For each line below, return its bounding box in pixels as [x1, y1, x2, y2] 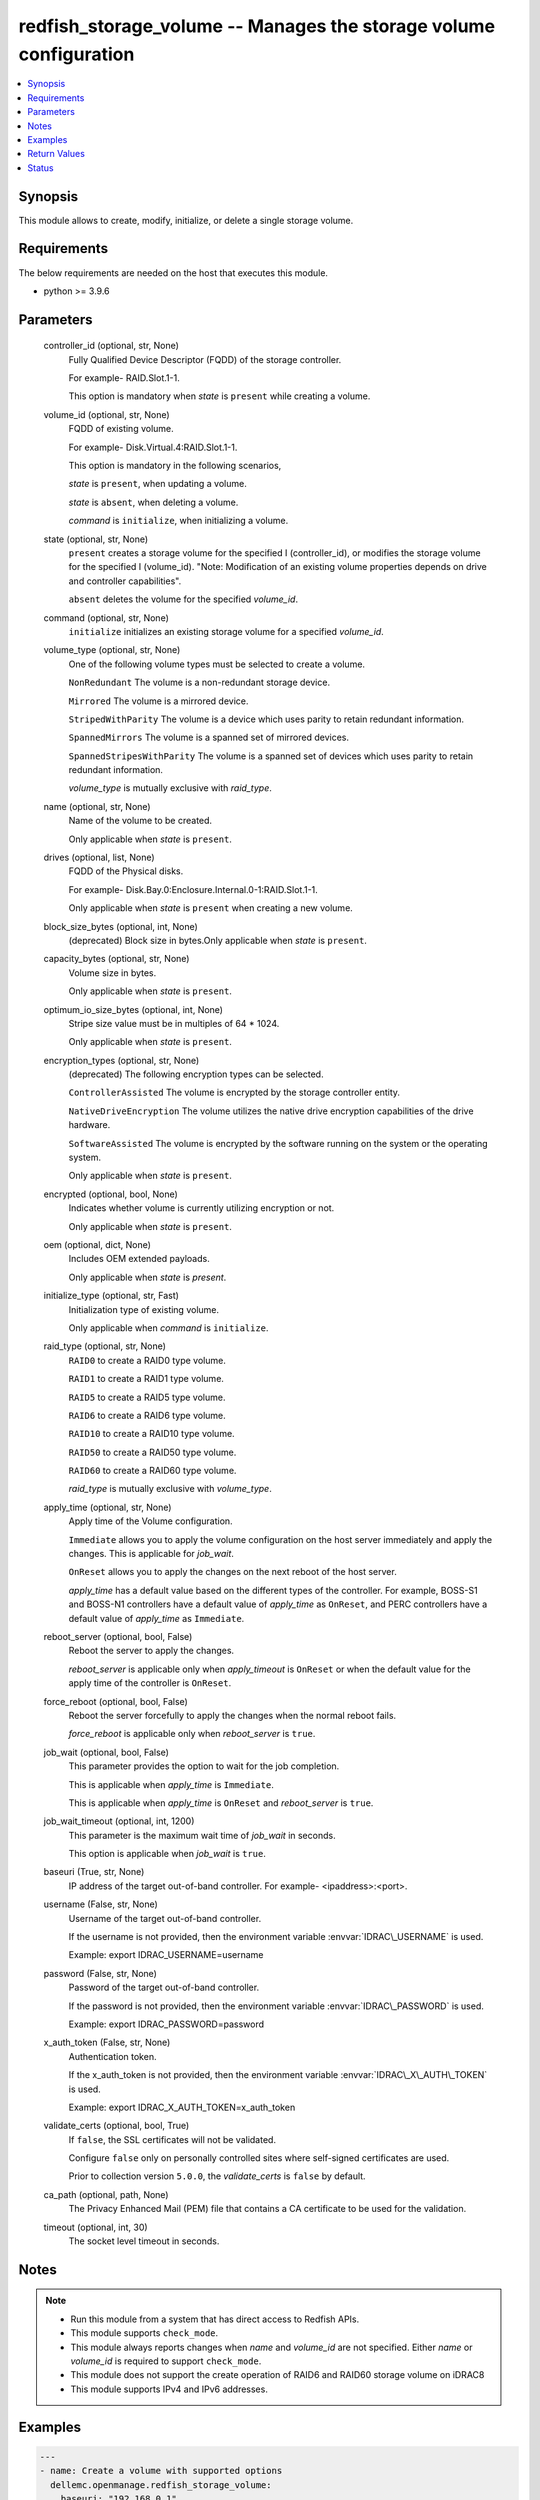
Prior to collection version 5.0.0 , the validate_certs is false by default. [68, 2170, 366, 2182]
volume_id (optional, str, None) [43, 408, 170, 420]
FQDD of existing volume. [68, 423, 174, 435]
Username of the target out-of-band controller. [68, 1912, 262, 1924]
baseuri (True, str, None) [43, 1866, 145, 1878]
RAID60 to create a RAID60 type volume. [68, 1465, 237, 1477]
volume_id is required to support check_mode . [70, 2355, 262, 2367]
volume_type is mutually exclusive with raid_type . [68, 782, 272, 794]
